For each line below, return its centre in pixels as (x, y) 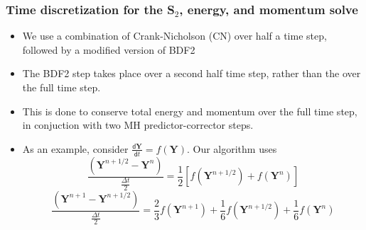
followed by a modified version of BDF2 (109, 49)
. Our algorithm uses (232, 148)
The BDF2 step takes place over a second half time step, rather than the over (192, 73)
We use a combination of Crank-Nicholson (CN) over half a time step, (174, 36)
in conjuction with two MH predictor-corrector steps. (138, 125)
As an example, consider (75, 148)
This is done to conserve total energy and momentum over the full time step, (190, 111)
